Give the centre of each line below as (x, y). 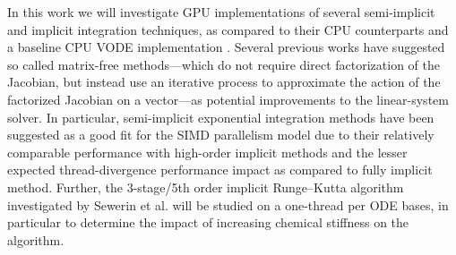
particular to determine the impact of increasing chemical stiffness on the (208, 222)
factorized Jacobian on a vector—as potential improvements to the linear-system (228, 99)
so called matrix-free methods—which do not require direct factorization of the (224, 64)
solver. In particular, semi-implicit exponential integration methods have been (221, 117)
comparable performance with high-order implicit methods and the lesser (207, 152)
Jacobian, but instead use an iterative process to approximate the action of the (224, 82)
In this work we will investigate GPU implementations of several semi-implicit (221, 12)
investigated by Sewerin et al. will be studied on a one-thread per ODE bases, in (228, 204)
